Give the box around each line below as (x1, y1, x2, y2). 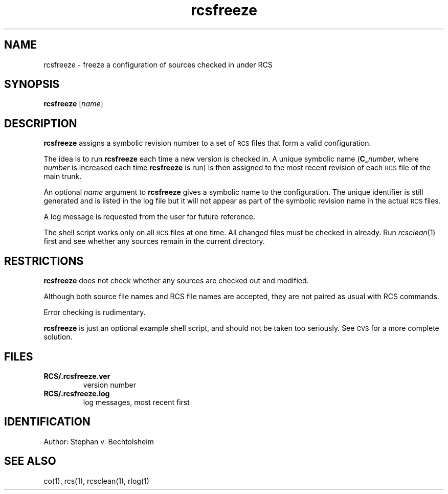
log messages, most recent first (83, 397, 190, 407)
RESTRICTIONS (4, 254, 84, 267)
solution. (43, 332, 73, 342)
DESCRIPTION (4, 117, 77, 130)
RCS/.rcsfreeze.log (43, 389, 110, 398)
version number (83, 380, 137, 389)
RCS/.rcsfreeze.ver (43, 371, 110, 380)
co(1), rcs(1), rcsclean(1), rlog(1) (43, 476, 149, 485)
